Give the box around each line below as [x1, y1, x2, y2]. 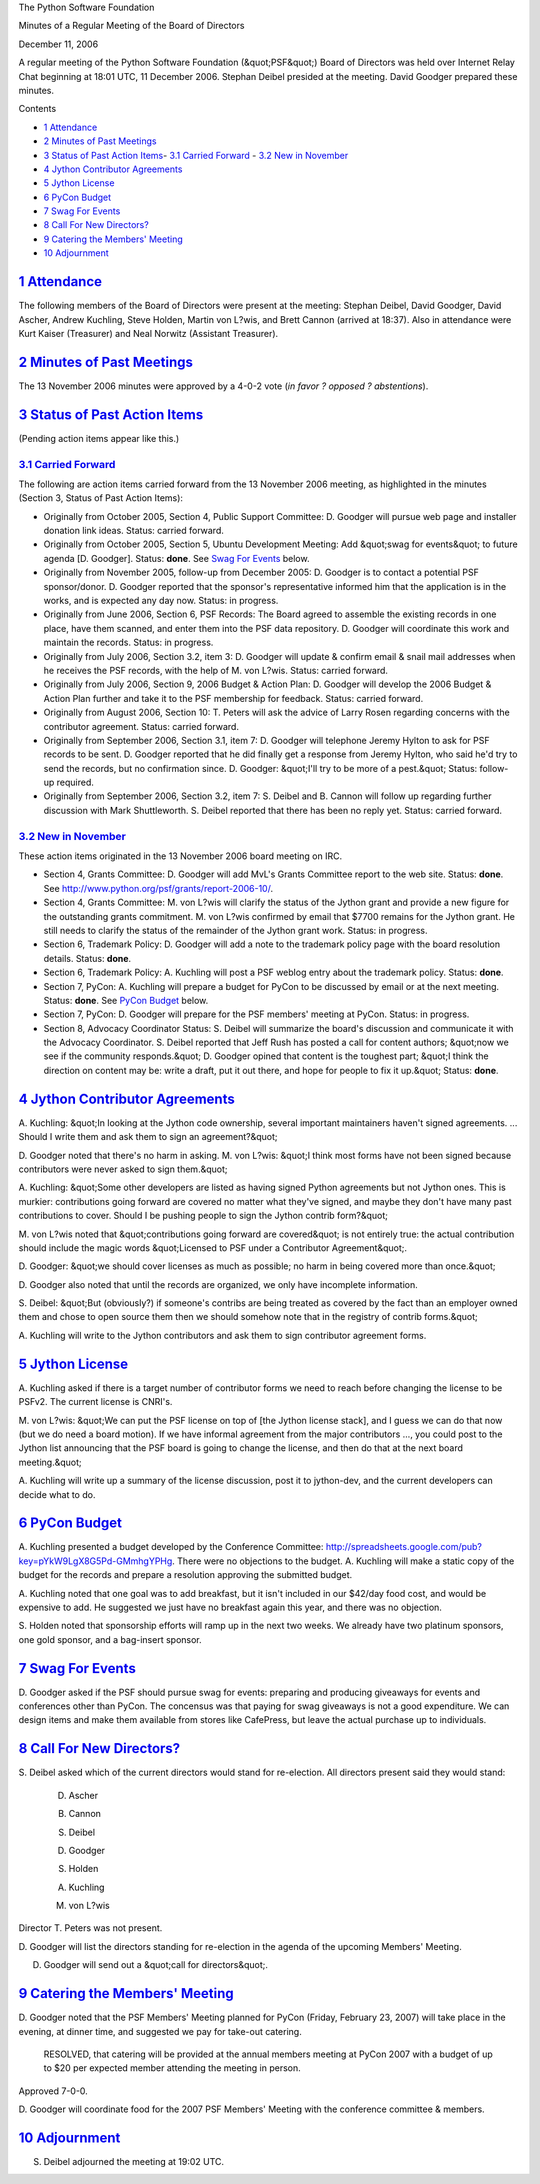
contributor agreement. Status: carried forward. [43, 720, 240, 732]
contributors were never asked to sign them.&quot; [18, 1163, 228, 1175]
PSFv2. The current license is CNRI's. [18, 1396, 173, 1408]
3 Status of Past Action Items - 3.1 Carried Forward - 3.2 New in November [43, 149, 349, 161]
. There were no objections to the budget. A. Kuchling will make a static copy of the [171, 1555, 515, 1567]
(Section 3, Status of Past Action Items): [18, 492, 184, 504]
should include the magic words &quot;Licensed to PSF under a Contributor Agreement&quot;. [18, 1241, 407, 1254]
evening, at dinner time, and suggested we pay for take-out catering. [18, 2025, 302, 2037]
